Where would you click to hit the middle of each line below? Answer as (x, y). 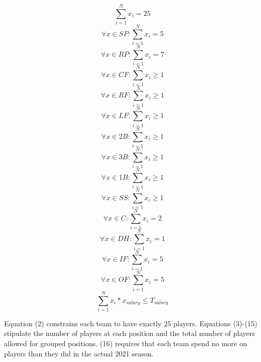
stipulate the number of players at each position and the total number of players (130, 333)
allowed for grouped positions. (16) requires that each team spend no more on (126, 343)
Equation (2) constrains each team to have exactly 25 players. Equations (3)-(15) (131, 323)
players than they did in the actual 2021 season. (79, 353)
